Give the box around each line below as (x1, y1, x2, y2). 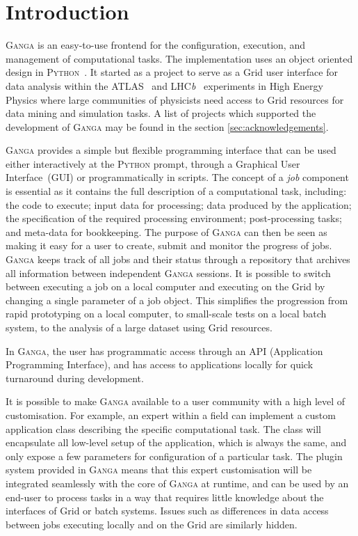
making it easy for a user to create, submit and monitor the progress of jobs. (6, 238, 332, 253)
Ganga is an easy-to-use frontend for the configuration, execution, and (6, 38, 305, 52)
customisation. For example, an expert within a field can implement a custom (6, 407, 336, 422)
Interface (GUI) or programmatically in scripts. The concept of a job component (6, 170, 349, 184)
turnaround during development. (6, 370, 144, 385)
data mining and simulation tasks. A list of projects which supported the (6, 106, 316, 120)
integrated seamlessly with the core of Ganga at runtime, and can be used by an (6, 475, 349, 490)
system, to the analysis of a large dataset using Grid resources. (6, 320, 272, 334)
